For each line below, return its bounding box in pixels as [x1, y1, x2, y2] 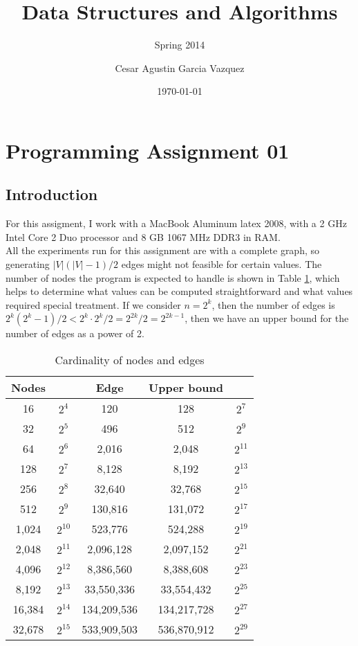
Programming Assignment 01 [6, 136, 290, 164]
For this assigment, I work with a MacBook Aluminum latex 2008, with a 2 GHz [6, 216, 347, 231]
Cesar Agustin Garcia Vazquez [115, 60, 245, 75]
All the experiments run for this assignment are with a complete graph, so [6, 243, 320, 258]
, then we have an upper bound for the [185, 311, 349, 325]
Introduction [6, 183, 98, 205]
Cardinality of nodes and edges [55, 352, 205, 368]
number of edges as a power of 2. [6, 326, 144, 341]
